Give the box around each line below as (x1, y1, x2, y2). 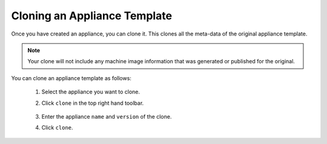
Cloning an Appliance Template (11, 9, 173, 22)
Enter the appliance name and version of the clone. (41, 113, 172, 120)
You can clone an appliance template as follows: (11, 74, 131, 81)
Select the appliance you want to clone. (41, 88, 140, 96)
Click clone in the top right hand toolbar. (41, 99, 144, 107)
